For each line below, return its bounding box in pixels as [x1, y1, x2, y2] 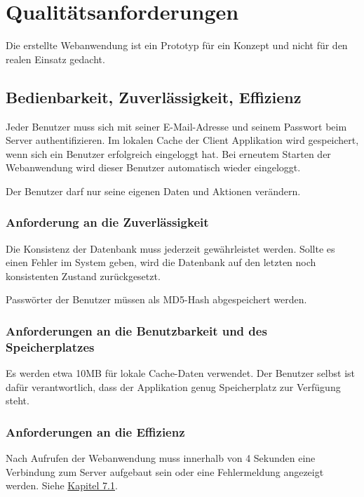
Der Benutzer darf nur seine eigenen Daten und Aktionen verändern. [6, 183, 301, 198]
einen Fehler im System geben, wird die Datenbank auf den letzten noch [6, 255, 316, 270]
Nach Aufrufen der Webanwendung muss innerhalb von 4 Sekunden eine [6, 451, 316, 465]
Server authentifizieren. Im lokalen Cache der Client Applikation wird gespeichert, [6, 133, 359, 147]
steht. [6, 393, 29, 408]
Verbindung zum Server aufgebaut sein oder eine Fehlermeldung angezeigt [6, 464, 324, 479]
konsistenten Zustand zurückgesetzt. [6, 268, 161, 283]
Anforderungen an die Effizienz [6, 423, 185, 440]
